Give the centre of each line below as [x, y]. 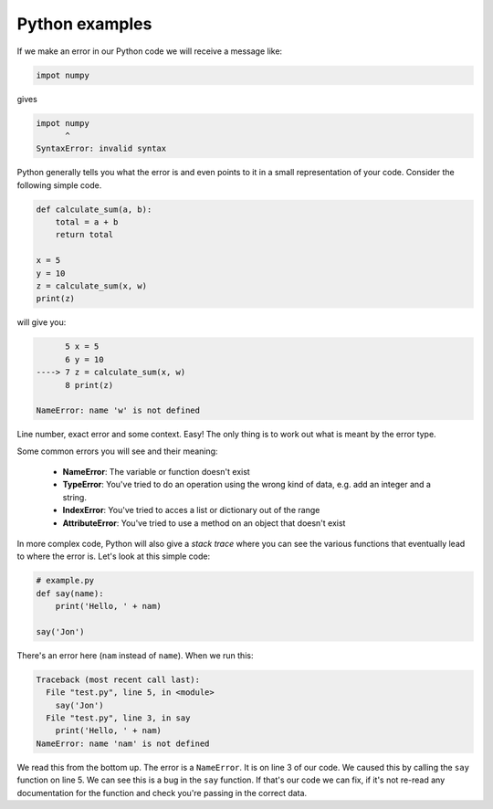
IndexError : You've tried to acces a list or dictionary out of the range [191, 510]
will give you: [42, 322]
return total [84, 235]
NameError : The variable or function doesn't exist [156, 472]
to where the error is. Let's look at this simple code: [114, 556]
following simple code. [59, 185]
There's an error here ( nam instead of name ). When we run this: [135, 655]
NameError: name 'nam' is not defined [123, 743]
